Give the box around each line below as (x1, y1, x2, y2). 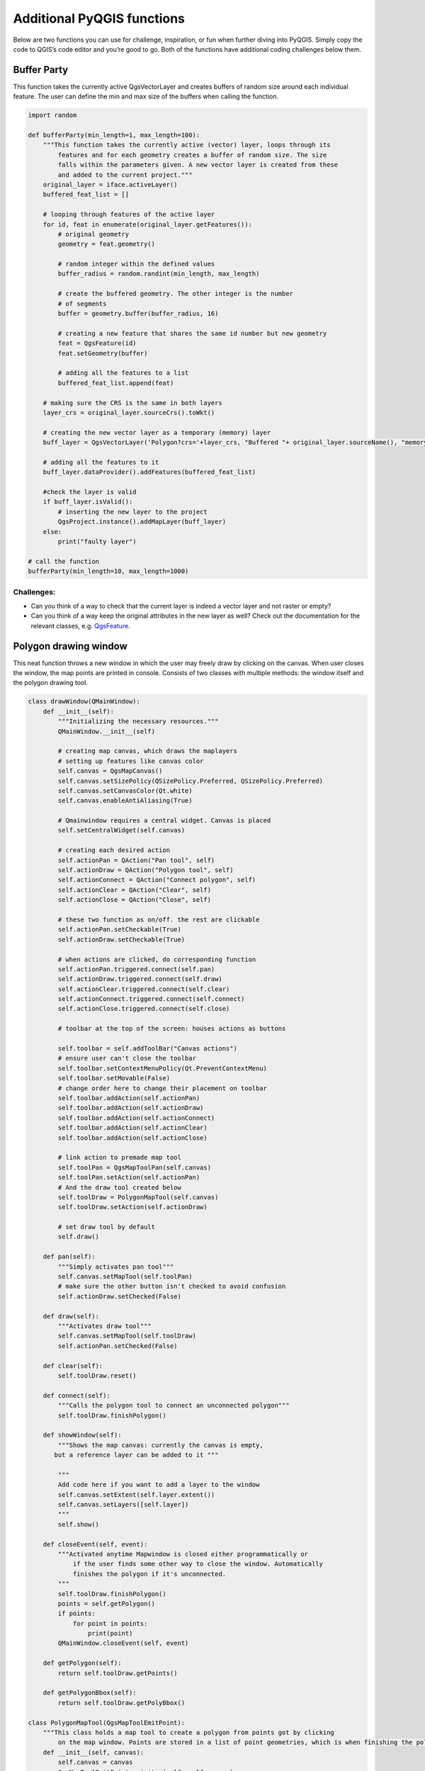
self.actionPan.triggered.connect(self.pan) (57, 965, 215, 973)
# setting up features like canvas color (57, 757, 204, 765)
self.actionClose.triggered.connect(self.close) (57, 1005, 230, 1013)
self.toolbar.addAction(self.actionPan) (57, 1094, 200, 1102)
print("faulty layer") (57, 538, 137, 545)
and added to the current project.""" (57, 171, 193, 179)
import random (28, 111, 77, 120)
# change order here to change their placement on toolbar (57, 1084, 268, 1092)
